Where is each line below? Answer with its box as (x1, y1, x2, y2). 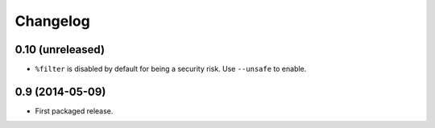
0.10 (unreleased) (14, 43, 105, 56)
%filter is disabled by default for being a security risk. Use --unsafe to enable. (35, 64, 307, 74)
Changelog (14, 12, 90, 30)
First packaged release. (35, 105, 114, 116)
